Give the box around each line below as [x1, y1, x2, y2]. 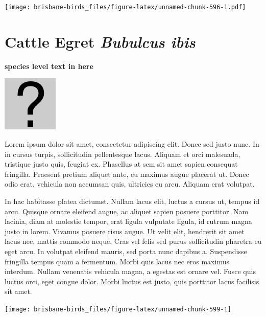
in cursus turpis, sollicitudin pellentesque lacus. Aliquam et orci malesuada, [5, 148, 240, 159]
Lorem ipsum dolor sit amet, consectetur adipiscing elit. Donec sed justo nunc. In [5, 138, 259, 149]
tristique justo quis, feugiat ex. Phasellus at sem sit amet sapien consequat [5, 158, 238, 169]
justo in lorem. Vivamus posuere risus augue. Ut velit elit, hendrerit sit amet [5, 225, 245, 236]
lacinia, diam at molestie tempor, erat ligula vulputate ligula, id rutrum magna [5, 216, 252, 227]
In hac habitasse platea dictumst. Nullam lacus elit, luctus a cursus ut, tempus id [5, 195, 260, 206]
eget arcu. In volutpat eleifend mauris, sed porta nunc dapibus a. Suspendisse [5, 245, 247, 256]
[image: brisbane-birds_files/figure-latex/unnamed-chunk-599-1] [5, 305, 231, 313]
